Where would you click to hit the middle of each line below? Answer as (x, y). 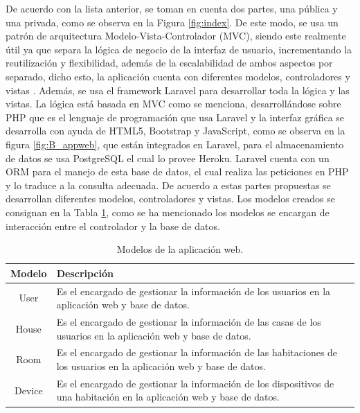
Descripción (85, 273)
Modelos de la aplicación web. (180, 249)
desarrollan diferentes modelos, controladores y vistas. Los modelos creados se (170, 199)
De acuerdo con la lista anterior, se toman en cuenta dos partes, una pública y (172, 8)
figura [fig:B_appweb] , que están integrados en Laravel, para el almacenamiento (175, 144)
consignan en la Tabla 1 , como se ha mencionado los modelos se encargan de (168, 212)
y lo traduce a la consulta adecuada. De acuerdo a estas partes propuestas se (168, 185)
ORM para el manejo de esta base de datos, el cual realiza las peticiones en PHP (177, 172)
